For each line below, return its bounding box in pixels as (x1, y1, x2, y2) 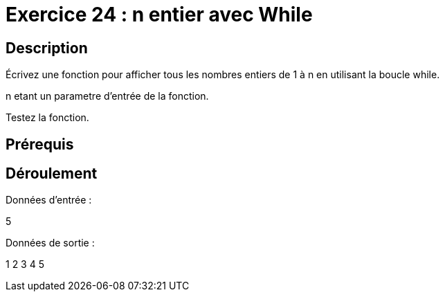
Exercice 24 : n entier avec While (6, 3, 313, 26)
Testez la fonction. (6, 111, 89, 124)
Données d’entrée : (6, 194, 92, 206)
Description (6, 39, 88, 57)
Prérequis (6, 135, 74, 153)
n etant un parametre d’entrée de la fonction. (6, 90, 209, 102)
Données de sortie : (6, 237, 95, 249)
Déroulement (6, 165, 98, 183)
